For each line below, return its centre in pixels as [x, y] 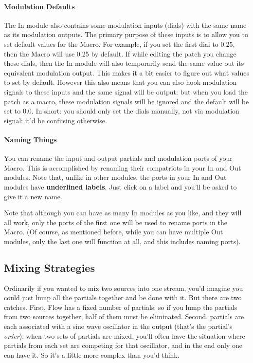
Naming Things [30, 139]
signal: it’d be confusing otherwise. [55, 120]
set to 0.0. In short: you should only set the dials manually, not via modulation [122, 111]
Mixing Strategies [49, 267]
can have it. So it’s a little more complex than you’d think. [92, 354]
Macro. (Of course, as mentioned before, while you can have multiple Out [114, 232]
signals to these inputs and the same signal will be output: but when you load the [126, 91]
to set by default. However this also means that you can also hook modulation [120, 82]
